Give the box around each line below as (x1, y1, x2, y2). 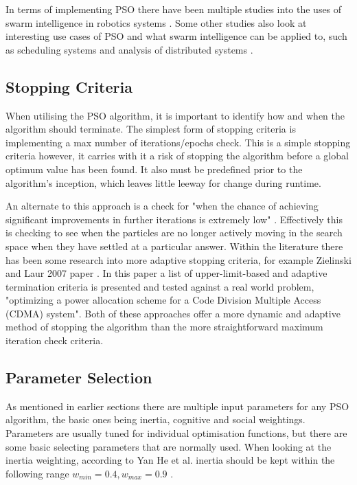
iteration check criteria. (5, 333, 104, 348)
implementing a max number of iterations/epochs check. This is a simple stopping (5, 135, 351, 149)
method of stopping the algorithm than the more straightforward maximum (5, 319, 323, 334)
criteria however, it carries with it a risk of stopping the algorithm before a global (5, 148, 349, 163)
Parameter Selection (5, 367, 152, 388)
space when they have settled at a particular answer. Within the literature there (5, 238, 343, 253)
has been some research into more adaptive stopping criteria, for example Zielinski (5, 252, 352, 267)
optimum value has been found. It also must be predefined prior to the (5, 161, 303, 176)
